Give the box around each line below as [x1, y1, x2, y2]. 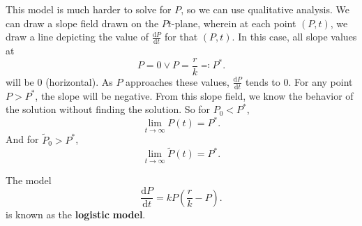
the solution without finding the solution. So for [6, 102, 211, 116]
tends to [245, 74, 280, 89]
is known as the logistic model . [6, 206, 146, 221]
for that [165, 29, 198, 44]
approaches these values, [126, 74, 229, 89]
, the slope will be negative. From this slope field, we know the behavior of [35, 88, 354, 103]
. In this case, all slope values [232, 29, 357, 44]
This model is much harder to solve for [6, 2, 172, 16]
